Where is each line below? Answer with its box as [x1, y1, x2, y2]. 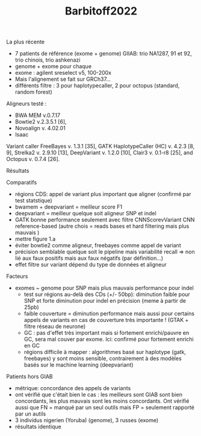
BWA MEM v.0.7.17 [14, 112, 61, 119]
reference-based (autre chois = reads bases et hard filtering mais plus [14, 223, 190, 230]
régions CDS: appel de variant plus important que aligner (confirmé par [14, 191, 191, 198]
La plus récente [6, 38, 45, 46]
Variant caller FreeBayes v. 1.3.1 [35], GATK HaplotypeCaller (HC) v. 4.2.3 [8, [6, 143, 195, 150]
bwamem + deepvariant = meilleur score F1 [14, 203, 122, 210]
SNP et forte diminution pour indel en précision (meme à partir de [23, 297, 187, 305]
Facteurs [6, 273, 28, 280]
